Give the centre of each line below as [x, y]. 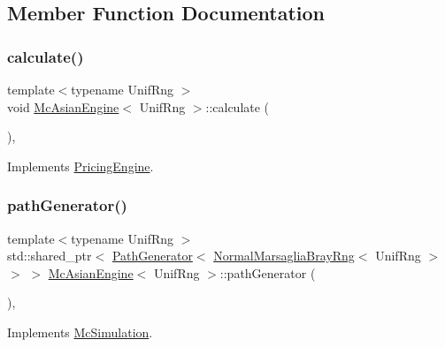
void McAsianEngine [63, 106]
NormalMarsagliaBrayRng [284, 256]
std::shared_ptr [50, 256]
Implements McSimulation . [80, 332]
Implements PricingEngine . [81, 166]
